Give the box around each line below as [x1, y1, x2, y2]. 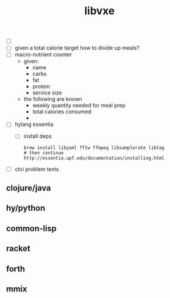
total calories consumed [32, 108, 92, 115]
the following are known [23, 96, 83, 103]
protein [32, 83, 50, 90]
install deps [23, 132, 52, 140]
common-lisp [6, 223, 57, 233]
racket [6, 243, 31, 253]
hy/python [6, 203, 46, 213]
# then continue [23, 150, 64, 156]
